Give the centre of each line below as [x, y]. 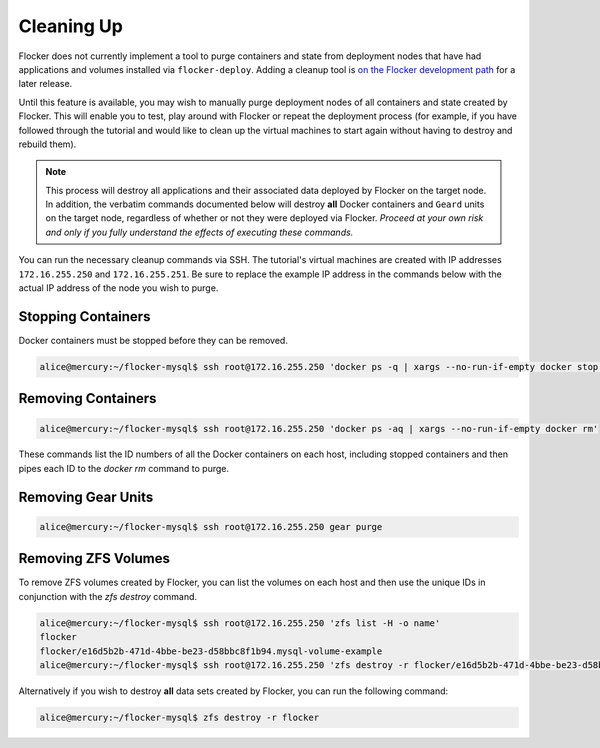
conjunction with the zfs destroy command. [108, 596]
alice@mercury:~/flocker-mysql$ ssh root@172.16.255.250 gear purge [211, 526]
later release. [45, 84]
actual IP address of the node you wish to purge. [118, 288]
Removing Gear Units [86, 496]
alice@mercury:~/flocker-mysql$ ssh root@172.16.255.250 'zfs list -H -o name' [240, 623]
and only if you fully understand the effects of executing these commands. [199, 232]
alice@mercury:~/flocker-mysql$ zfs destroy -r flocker [179, 717]
